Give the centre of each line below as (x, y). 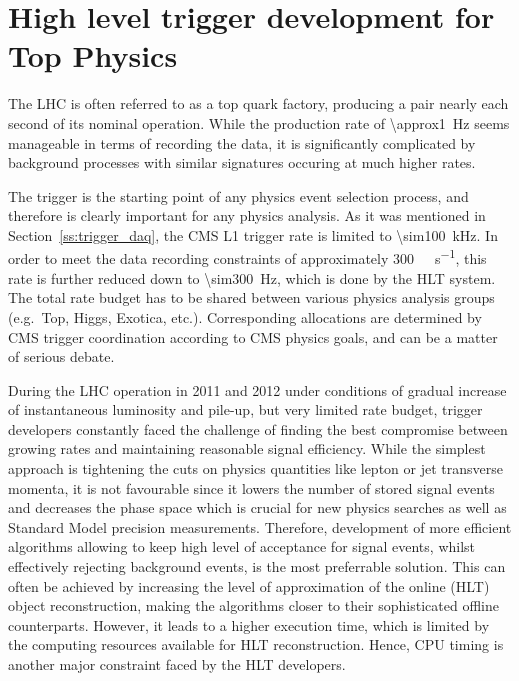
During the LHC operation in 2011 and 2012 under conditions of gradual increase (257, 389)
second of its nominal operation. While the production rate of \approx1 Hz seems (259, 122)
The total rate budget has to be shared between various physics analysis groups (251, 297)
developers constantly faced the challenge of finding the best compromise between (258, 428)
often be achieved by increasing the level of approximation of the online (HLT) (249, 585)
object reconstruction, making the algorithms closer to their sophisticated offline (253, 605)
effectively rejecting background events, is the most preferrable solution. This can (257, 566)
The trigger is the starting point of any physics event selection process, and (238, 195)
